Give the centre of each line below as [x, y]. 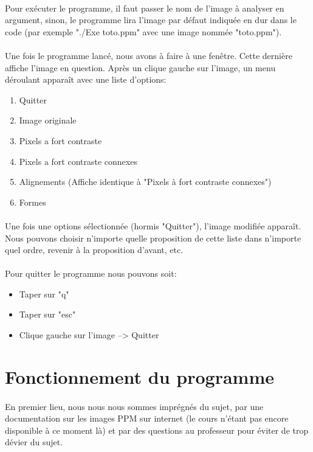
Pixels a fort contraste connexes [78, 161]
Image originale [48, 120]
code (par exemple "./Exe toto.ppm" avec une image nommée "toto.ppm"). [143, 31]
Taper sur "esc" [47, 314]
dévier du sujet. [34, 442]
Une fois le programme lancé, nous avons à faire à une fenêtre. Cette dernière [149, 55]
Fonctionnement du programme [139, 376]
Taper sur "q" [44, 294]
